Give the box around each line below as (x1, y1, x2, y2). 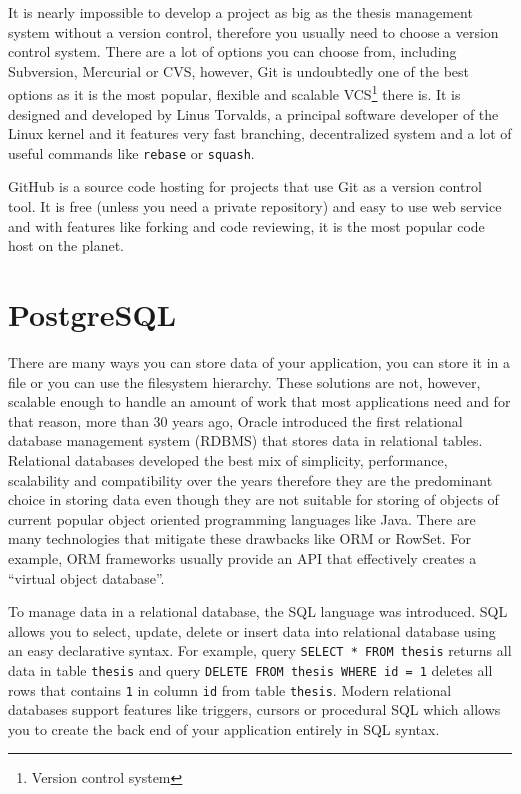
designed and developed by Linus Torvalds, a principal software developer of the (8, 103, 499, 124)
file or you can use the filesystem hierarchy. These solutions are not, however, (8, 371, 481, 392)
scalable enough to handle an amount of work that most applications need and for (8, 391, 511, 412)
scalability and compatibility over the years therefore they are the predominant (8, 469, 493, 490)
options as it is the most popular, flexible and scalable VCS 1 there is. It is (8, 81, 461, 105)
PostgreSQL (8, 294, 177, 335)
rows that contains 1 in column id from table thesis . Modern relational (8, 679, 452, 700)
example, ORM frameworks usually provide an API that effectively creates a (8, 547, 477, 568)
